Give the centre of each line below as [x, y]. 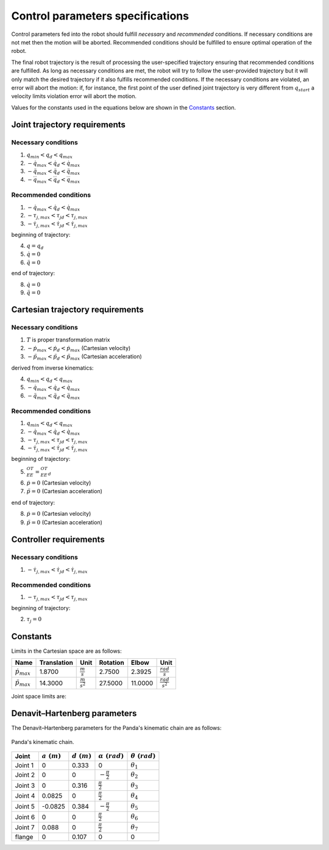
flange [24, 837]
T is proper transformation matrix [68, 339]
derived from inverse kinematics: [52, 368]
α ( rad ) [111, 756]
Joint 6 [25, 817]
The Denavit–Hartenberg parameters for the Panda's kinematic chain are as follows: [116, 728]
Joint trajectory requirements [69, 125]
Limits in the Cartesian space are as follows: [66, 651]
